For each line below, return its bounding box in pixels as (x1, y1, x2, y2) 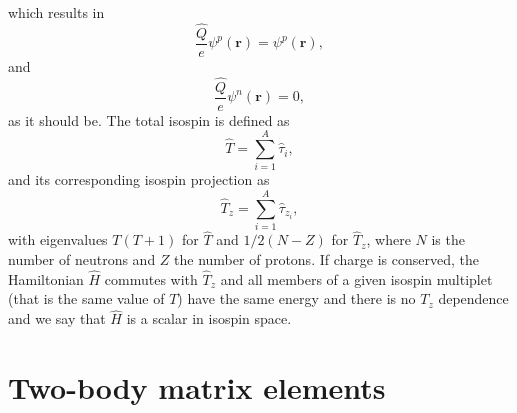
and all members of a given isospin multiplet (220, 268, 493, 289)
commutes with (104, 268, 198, 289)
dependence (438, 288, 509, 309)
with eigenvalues (8, 229, 108, 250)
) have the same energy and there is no (177, 288, 416, 309)
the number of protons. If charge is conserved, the (174, 249, 479, 269)
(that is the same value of (8, 288, 165, 309)
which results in (8, 2, 105, 22)
